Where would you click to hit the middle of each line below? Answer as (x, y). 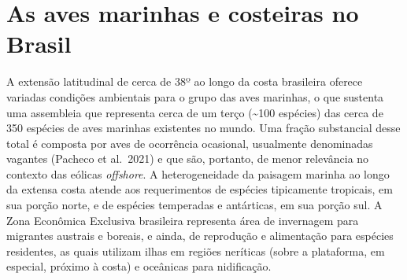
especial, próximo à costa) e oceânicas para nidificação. (139, 266)
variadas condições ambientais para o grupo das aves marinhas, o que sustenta (195, 96)
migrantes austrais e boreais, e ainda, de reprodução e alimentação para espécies (200, 236)
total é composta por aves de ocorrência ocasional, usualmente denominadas (190, 143)
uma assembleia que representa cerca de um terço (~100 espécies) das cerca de (195, 112)
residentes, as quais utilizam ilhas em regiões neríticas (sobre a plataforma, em (196, 251)
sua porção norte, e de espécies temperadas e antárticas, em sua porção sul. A (194, 205)
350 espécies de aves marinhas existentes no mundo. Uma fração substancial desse (203, 128)
